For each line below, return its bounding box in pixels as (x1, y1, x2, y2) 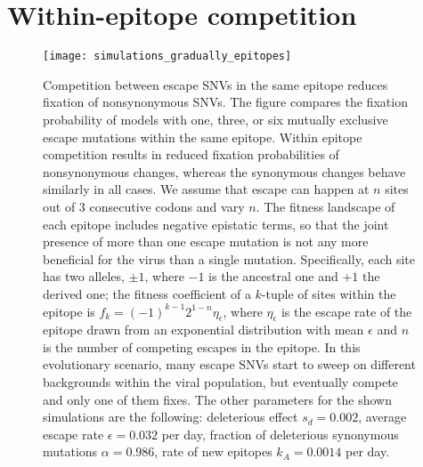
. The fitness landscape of (256, 197, 395, 215)
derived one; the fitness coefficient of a (43, 284, 251, 302)
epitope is (43, 302, 95, 320)
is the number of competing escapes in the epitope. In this (43, 337, 361, 356)
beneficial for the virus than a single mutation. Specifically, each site (43, 249, 415, 268)
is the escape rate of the (281, 302, 412, 320)
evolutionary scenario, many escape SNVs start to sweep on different (43, 355, 416, 374)
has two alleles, (43, 267, 125, 286)
